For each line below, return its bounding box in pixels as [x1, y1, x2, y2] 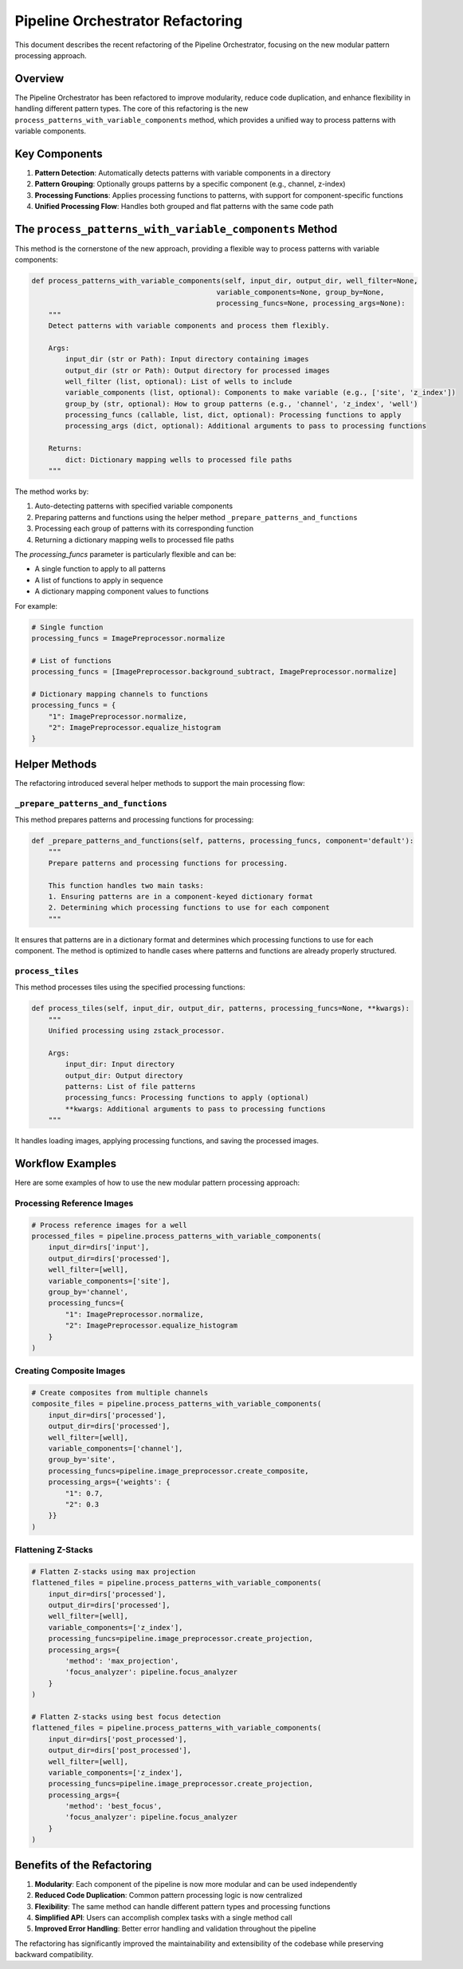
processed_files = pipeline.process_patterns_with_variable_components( [31, 1232, 322, 1241]
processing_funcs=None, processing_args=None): [216, 299, 406, 308]
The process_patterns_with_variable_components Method [14, 222, 338, 235]
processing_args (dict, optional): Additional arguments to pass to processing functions [65, 421, 426, 431]
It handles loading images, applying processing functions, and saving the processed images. [14, 1136, 319, 1146]
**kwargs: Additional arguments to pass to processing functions [65, 1104, 326, 1113]
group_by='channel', [48, 1287, 129, 1296]
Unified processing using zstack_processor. [48, 1026, 226, 1036]
